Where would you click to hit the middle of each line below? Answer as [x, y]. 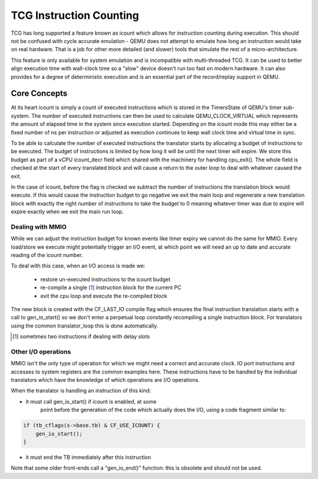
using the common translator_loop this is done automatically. [85, 326]
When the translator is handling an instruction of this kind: [81, 391]
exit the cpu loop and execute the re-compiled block [104, 296]
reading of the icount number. [47, 255]
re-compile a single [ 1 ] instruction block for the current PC [111, 288]
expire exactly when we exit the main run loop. [67, 212]
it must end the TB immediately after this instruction [88, 457]
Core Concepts [39, 93]
